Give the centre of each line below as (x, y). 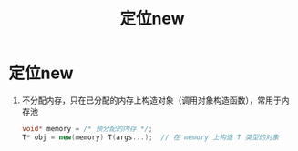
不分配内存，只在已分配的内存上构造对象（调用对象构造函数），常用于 (151, 100)
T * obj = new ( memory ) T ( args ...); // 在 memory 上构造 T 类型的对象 (150, 137)
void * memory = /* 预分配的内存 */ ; (87, 128)
